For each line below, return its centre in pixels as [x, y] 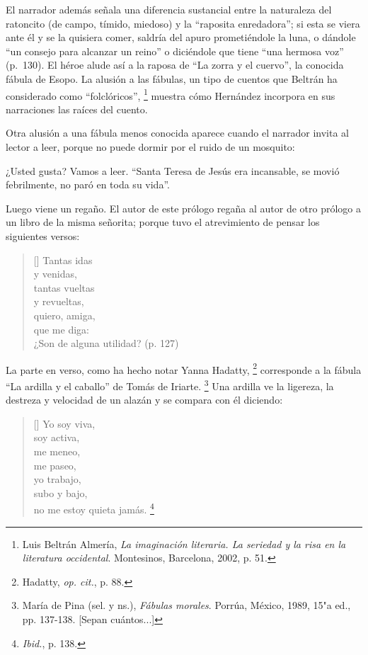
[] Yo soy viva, [64, 423]
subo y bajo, [61, 492]
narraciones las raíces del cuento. [77, 109]
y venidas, [55, 274]
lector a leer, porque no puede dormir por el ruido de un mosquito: [150, 147]
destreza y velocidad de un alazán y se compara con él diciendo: [144, 400]
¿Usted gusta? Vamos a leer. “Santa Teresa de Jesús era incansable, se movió [173, 170]
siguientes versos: [43, 235]
